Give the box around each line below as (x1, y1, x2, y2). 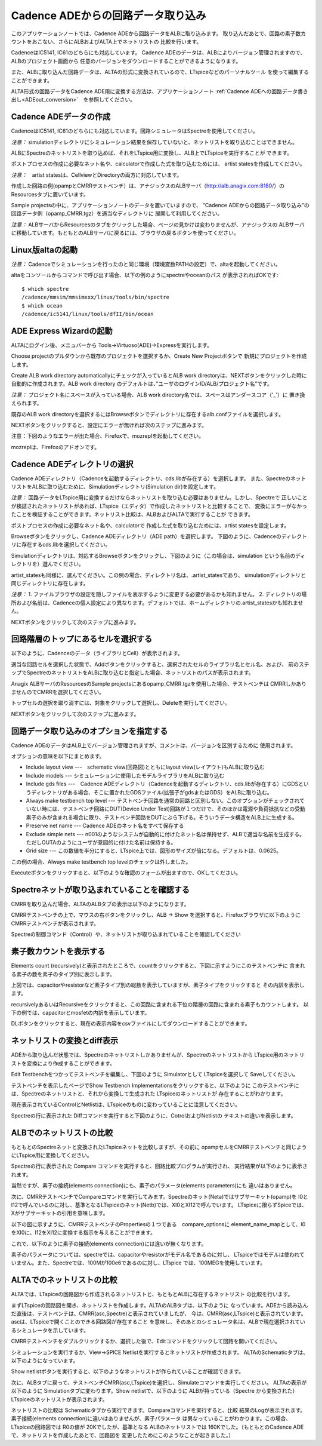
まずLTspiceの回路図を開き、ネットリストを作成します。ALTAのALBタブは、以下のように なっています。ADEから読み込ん (11, 1301, 308, 1309)
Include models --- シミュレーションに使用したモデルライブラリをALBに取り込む (26, 772, 225, 779)
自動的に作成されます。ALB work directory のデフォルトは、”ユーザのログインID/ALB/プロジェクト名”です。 (11, 380, 273, 388)
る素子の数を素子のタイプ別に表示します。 (11, 971, 116, 978)
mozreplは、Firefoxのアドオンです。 (11, 443, 100, 450)
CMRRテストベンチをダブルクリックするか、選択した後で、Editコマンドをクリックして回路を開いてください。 (11, 1338, 280, 1345)
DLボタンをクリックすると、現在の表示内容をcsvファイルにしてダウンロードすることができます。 (11, 1020, 250, 1027)
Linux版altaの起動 (11, 245, 78, 255)
